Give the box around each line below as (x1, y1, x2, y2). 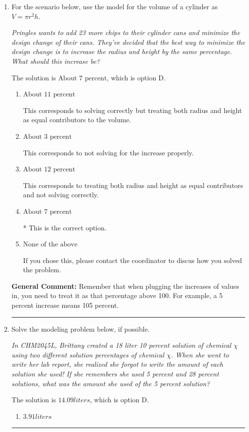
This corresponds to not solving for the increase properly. (23, 147, 194, 157)
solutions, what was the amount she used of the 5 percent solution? (11, 378, 210, 388)
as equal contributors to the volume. (23, 114, 131, 125)
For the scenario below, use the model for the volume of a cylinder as (11, 1, 218, 11)
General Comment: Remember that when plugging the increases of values (11, 281, 239, 291)
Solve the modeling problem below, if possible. (11, 323, 150, 334)
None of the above (23, 241, 78, 248)
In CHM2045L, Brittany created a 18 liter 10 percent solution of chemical (11, 340, 231, 350)
